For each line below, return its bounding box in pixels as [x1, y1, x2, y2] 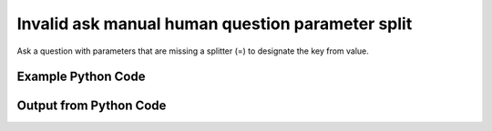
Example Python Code [16, 69, 146, 85]
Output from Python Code [16, 98, 167, 114]
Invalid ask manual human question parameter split [16, 14, 413, 34]
